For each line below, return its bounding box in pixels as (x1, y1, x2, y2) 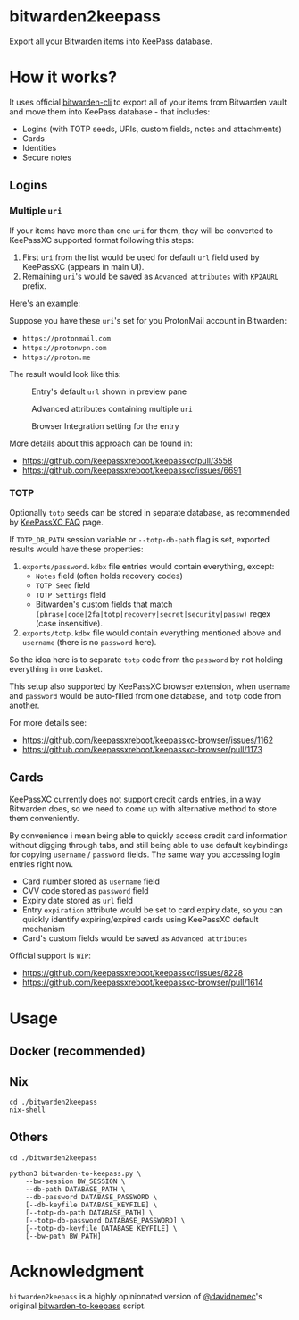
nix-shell (9, 1106, 46, 1114)
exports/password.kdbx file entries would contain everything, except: (21, 560, 275, 571)
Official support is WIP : (9, 950, 91, 961)
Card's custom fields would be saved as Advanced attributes (21, 932, 248, 944)
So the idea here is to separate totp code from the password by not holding (9, 654, 284, 665)
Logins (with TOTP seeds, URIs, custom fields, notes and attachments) (21, 123, 283, 134)
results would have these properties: (9, 543, 144, 554)
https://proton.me (21, 353, 91, 362)
